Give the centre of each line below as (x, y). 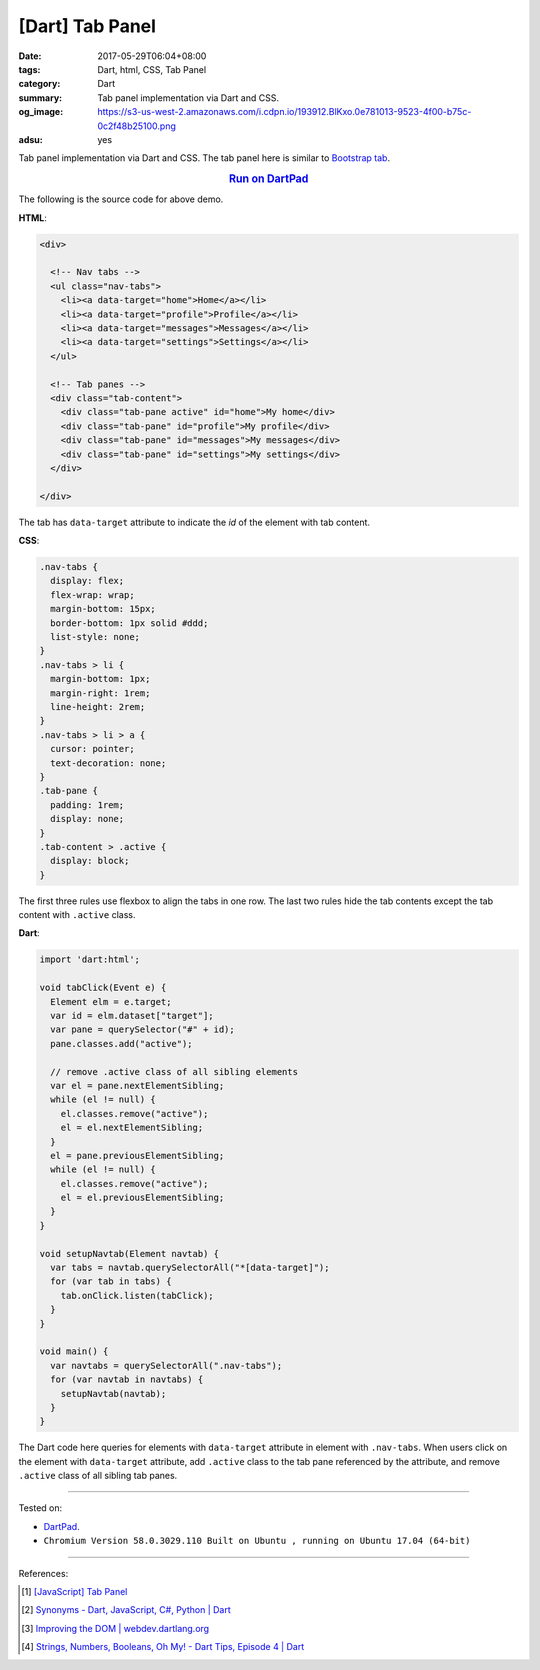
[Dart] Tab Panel (87, 26)
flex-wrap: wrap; (92, 594)
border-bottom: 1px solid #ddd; (129, 623)
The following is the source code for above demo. (121, 199)
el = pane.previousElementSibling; (137, 1155)
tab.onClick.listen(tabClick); (137, 1295)
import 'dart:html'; (89, 959)
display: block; (90, 861)
